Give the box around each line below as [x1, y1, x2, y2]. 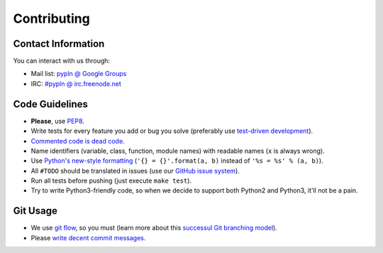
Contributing [13, 11, 90, 26]
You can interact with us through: [13, 57, 110, 65]
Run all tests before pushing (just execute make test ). [30, 176, 191, 185]
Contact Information [13, 38, 105, 50]
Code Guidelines [13, 98, 89, 110]
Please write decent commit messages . [30, 233, 146, 242]
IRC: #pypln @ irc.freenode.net [30, 79, 122, 88]
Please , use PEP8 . [30, 117, 85, 125]
